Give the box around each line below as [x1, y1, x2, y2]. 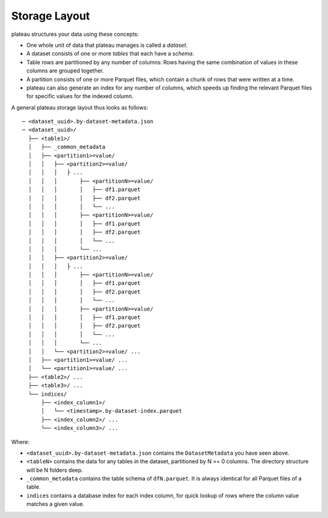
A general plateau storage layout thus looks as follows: [11, 103, 148, 111]
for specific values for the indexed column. [26, 93, 134, 100]
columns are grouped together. [26, 67, 104, 74]
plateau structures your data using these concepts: [11, 30, 139, 38]
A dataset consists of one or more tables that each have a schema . [26, 50, 194, 57]
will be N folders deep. [26, 466, 83, 474]
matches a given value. [26, 500, 84, 508]
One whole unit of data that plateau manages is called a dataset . [26, 41, 188, 49]
